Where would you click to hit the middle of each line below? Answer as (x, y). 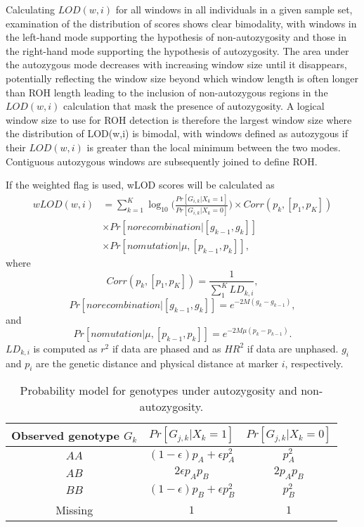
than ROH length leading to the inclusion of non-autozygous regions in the (167, 92)
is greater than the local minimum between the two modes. (214, 147)
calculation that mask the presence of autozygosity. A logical (194, 106)
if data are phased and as (167, 348)
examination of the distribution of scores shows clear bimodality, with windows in (181, 23)
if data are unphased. (293, 348)
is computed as (65, 348)
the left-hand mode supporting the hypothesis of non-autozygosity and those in (176, 37)
